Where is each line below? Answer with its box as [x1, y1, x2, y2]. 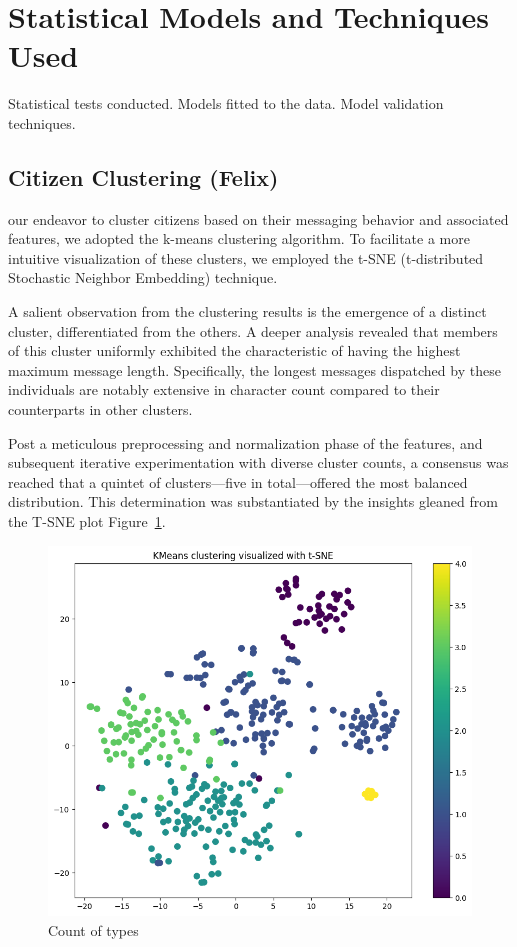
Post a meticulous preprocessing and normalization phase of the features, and [8, 432, 483, 453]
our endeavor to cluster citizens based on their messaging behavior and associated [8, 208, 509, 229]
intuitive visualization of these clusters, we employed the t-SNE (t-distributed [8, 247, 484, 268]
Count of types [48, 919, 139, 940]
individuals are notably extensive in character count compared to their [8, 379, 440, 400]
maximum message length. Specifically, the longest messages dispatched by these [8, 359, 501, 380]
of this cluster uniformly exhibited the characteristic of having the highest [8, 340, 461, 361]
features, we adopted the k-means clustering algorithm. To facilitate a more [8, 228, 470, 249]
